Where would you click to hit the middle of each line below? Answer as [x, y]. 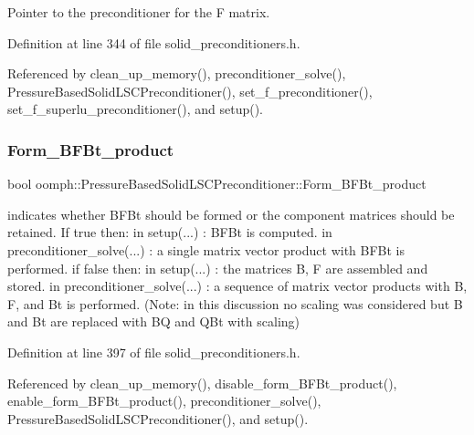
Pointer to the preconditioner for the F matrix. [139, 12]
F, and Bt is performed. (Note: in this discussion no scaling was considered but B [235, 303]
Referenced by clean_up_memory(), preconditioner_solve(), [177, 73]
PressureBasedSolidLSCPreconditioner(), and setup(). [158, 418]
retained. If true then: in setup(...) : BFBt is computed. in [170, 232]
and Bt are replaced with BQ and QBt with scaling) [154, 321]
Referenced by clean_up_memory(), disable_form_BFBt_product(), [202, 383]
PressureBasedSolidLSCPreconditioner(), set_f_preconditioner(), [190, 91]
